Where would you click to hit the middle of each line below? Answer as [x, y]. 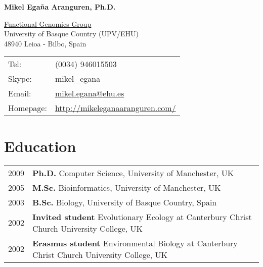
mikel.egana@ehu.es [90, 93]
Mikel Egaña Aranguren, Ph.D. [60, 7]
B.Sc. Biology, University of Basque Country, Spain [125, 202]
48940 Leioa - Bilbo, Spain [45, 43]
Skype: [20, 79]
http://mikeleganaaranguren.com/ [115, 108]
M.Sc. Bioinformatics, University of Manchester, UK [127, 187]
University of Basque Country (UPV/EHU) [72, 34]
